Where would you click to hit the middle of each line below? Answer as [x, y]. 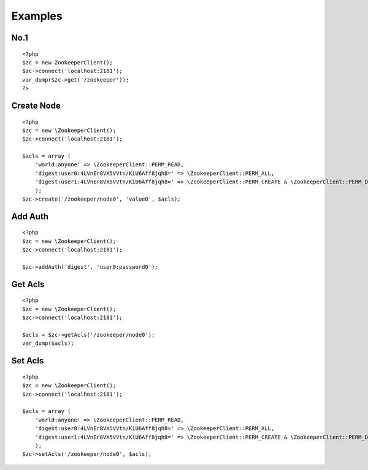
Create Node [36, 105]
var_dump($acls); [48, 343]
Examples [37, 16]
